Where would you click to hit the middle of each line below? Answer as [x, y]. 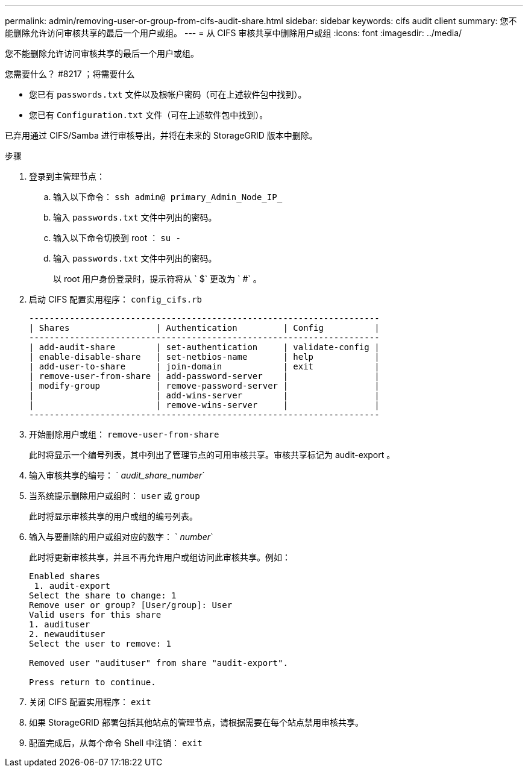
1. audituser [60, 624]
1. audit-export [72, 586]
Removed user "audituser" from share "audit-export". [159, 663]
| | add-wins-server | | [204, 395]
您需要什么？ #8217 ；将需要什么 [70, 74]
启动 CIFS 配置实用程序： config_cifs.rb [116, 299]
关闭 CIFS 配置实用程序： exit [90, 702]
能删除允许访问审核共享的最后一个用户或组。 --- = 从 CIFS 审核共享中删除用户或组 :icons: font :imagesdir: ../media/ [234, 33]
